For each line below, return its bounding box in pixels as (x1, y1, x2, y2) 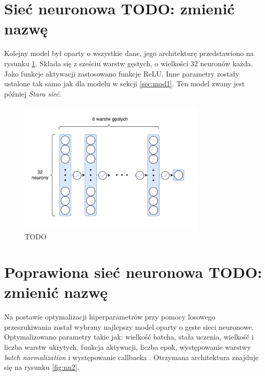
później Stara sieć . (4, 88, 62, 99)
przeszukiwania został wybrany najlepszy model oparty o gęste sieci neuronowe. (4, 321, 254, 332)
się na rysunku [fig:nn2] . (4, 362, 79, 372)
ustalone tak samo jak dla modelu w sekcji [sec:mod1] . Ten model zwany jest (4, 78, 245, 89)
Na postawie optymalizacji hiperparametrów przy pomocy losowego (4, 311, 215, 322)
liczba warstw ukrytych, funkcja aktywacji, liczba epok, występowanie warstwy (4, 342, 251, 352)
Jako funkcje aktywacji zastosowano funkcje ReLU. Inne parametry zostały (4, 68, 239, 79)
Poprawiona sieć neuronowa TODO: (4, 261, 262, 283)
